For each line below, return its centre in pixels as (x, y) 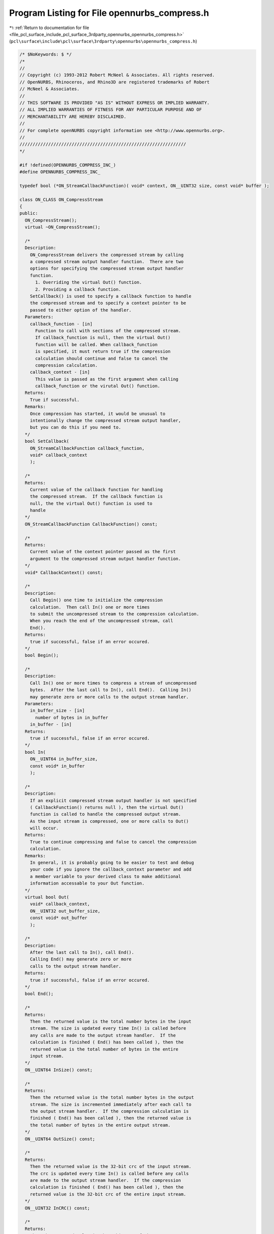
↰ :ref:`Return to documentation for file (49, 28)
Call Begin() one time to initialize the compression (96, 600)
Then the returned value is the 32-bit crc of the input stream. (111, 1167)
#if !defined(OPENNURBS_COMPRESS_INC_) (68, 165)
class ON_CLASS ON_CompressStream (61, 199)
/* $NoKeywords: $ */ (46, 55)
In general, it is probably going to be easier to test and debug (112, 863)
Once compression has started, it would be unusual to (98, 414)
